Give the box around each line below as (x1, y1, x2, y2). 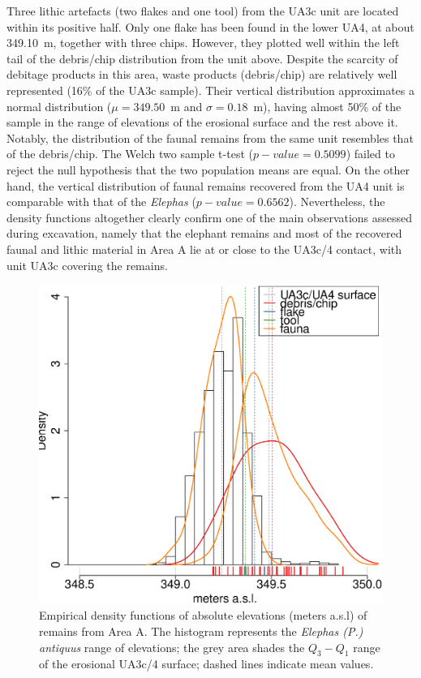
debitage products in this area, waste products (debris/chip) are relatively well (6, 66, 397, 83)
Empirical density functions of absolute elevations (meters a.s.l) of (39, 607, 367, 624)
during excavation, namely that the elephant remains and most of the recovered (6, 225, 402, 242)
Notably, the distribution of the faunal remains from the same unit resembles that (6, 129, 414, 146)
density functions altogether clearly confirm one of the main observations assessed (6, 208, 413, 225)
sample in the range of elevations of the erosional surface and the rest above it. (6, 114, 398, 131)
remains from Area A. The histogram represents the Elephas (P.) (39, 623, 363, 640)
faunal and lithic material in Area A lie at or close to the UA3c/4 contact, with (6, 240, 402, 257)
